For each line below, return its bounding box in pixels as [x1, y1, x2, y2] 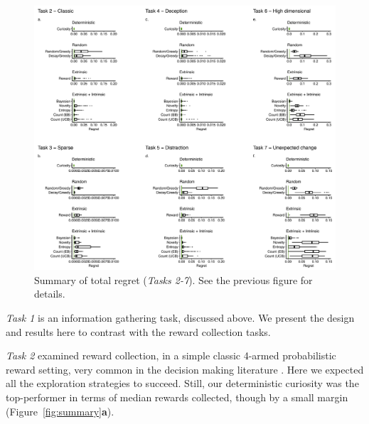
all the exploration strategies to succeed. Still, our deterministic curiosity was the [6, 376, 359, 391]
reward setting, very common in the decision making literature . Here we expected [6, 362, 364, 376]
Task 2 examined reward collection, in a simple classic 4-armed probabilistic [6, 348, 336, 363]
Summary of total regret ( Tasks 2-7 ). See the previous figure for [34, 272, 313, 287]
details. [34, 286, 65, 301]
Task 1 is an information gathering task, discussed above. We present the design [6, 310, 355, 325]
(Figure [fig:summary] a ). [6, 403, 114, 418]
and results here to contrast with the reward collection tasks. [6, 324, 271, 339]
